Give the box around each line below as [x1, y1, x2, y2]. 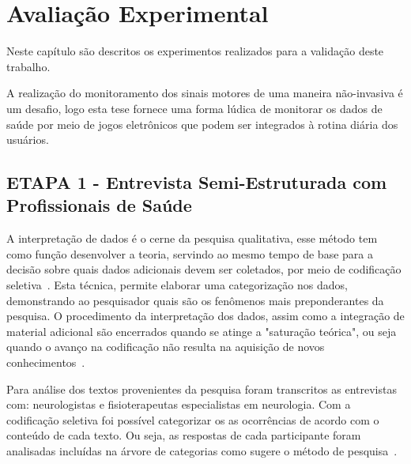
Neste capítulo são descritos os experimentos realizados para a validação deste [6, 43, 384, 59]
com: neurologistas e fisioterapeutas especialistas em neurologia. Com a [6, 396, 351, 413]
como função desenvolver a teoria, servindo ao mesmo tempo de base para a [6, 245, 373, 262]
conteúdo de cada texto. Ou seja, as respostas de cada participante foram [6, 427, 361, 443]
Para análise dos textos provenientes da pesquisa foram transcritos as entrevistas [6, 380, 397, 397]
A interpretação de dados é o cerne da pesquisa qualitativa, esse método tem [6, 230, 378, 247]
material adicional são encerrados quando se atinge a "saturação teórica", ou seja [6, 323, 397, 339]
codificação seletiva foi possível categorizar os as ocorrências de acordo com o [6, 411, 379, 428]
